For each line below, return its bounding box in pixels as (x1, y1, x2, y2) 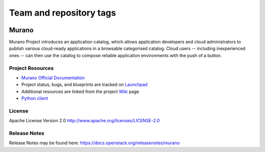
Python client (21, 95, 49, 101)
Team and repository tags (9, 7, 116, 18)
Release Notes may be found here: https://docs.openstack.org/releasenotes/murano (9, 140, 180, 146)
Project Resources (9, 65, 54, 71)
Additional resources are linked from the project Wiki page (21, 88, 139, 94)
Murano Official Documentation (21, 75, 85, 81)
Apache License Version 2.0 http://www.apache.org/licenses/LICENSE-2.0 (9, 118, 160, 124)
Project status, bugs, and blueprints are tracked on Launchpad (21, 82, 148, 87)
